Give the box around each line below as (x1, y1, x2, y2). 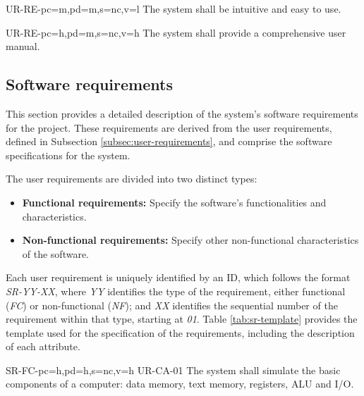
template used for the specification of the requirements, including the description (6, 325, 355, 340)
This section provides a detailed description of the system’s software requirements (6, 106, 358, 120)
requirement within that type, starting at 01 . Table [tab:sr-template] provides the (6, 311, 358, 326)
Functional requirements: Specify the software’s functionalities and (22, 194, 327, 209)
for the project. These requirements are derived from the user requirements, (6, 120, 332, 135)
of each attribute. (6, 339, 80, 354)
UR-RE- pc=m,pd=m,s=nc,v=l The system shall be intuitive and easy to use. (6, 1, 341, 16)
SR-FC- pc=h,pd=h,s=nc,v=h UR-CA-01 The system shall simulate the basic (6, 362, 341, 377)
